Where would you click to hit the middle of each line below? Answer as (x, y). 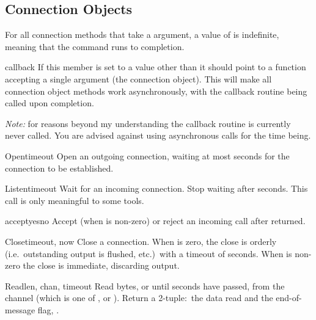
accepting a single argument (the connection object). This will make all (138, 78)
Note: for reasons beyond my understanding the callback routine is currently (148, 123)
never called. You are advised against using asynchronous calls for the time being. (158, 135)
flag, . (48, 309)
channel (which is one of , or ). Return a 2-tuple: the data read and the (139, 298)
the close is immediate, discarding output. (101, 265)
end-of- (289, 298)
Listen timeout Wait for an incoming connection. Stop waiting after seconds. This (156, 188)
